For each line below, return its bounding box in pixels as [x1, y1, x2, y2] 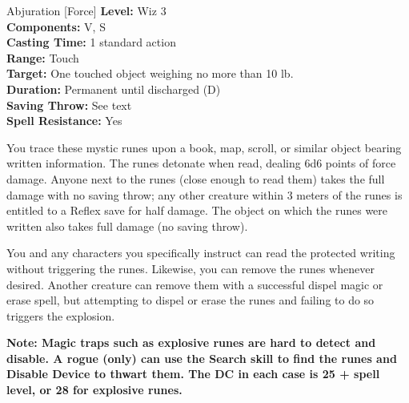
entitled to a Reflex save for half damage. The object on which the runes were [6, 202, 388, 219]
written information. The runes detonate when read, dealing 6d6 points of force [6, 155, 396, 171]
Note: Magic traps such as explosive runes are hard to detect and [6, 334, 376, 351]
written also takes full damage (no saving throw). [6, 217, 248, 234]
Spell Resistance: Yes [6, 112, 122, 129]
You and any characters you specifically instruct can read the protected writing [6, 244, 395, 261]
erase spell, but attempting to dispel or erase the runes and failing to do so [6, 292, 375, 308]
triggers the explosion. [6, 307, 115, 324]
